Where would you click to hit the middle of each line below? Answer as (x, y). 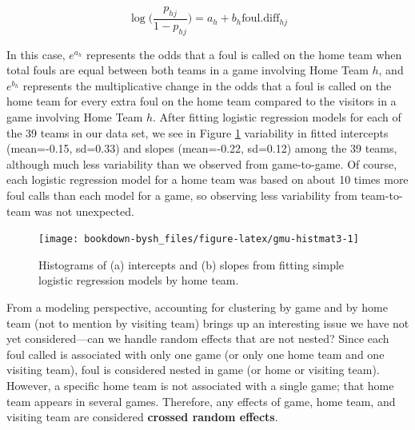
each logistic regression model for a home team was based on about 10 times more (207, 179)
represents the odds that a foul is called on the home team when (244, 54)
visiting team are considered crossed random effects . (142, 417)
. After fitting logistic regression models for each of (277, 117)
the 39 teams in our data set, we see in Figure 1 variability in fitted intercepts (198, 132)
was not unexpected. (84, 211)
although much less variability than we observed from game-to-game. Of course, (202, 163)
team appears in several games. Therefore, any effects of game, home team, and (201, 401)
